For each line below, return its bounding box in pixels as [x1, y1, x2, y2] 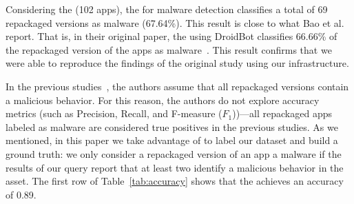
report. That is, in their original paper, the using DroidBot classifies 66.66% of [6, 29, 337, 43]
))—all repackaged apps [232, 106, 332, 121]
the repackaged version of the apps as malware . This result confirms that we [6, 42, 332, 57]
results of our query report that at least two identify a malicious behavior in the [6, 160, 344, 174]
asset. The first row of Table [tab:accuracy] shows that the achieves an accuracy [6, 174, 344, 188]
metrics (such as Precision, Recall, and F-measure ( [6, 106, 222, 121]
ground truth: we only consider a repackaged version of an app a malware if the [6, 146, 342, 161]
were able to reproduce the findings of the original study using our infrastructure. [6, 56, 349, 70]
